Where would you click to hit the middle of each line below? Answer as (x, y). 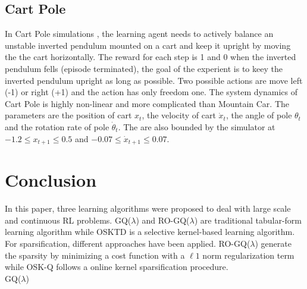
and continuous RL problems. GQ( (68, 220)
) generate (273, 243)
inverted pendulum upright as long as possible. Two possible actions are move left (154, 80)
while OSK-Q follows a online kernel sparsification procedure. (117, 267)
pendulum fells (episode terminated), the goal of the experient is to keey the (144, 68)
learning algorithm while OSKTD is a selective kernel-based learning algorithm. (150, 232)
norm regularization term (248, 255)
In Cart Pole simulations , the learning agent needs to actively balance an (139, 34)
